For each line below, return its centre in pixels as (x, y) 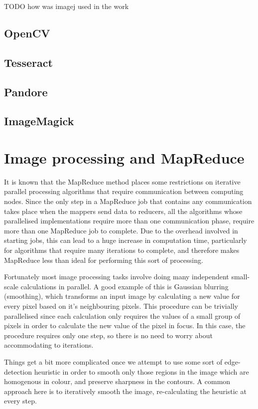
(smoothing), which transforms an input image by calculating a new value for (122, 296)
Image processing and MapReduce (124, 157)
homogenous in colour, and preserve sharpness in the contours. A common (117, 381)
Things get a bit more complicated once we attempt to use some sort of (113, 361)
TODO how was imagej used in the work (66, 6)
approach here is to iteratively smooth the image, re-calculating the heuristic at (125, 391)
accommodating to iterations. (49, 345)
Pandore (26, 92)
